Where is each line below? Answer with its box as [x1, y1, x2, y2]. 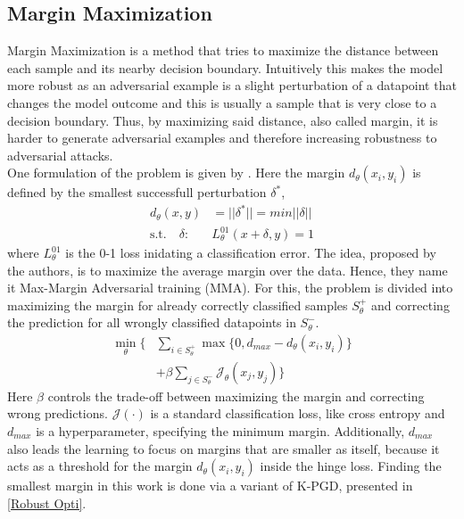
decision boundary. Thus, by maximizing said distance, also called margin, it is [7, 111, 438, 129]
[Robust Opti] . [7, 493, 87, 512]
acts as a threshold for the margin [7, 457, 193, 475]
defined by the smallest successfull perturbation [7, 183, 267, 202]
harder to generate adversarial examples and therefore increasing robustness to [7, 128, 437, 147]
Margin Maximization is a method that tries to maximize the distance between [7, 41, 439, 60]
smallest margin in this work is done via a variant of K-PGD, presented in [7, 476, 413, 495]
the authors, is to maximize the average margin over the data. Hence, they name [7, 260, 448, 279]
